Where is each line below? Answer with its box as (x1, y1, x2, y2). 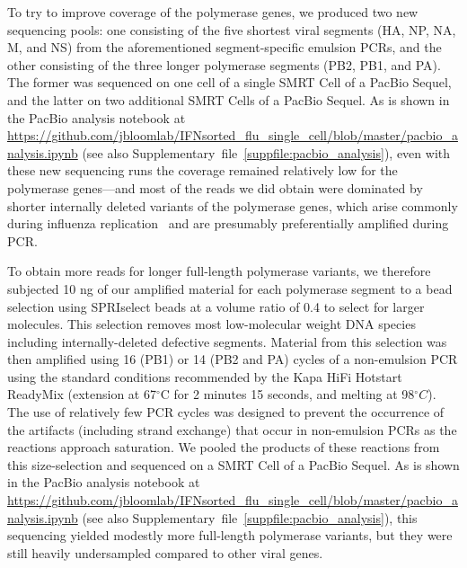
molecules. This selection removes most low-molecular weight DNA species (7, 315, 416, 333)
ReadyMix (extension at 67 (7, 385, 156, 404)
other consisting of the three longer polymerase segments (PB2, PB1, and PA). (7, 55, 441, 74)
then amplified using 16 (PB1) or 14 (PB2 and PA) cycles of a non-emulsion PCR (7, 350, 458, 368)
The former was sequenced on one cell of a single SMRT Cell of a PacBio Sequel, (7, 73, 452, 92)
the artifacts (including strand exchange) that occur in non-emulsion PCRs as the (7, 420, 457, 439)
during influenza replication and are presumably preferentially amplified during (7, 214, 449, 233)
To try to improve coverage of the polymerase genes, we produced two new (7, 3, 419, 21)
